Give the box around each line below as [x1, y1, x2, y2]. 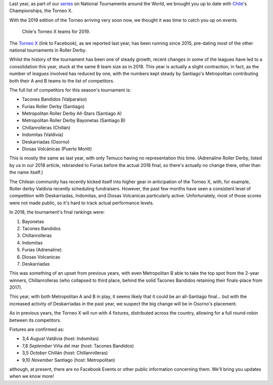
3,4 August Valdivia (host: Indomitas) [22, 335, 99, 341]
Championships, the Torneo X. [9, 8, 73, 14]
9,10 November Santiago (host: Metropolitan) [22, 357, 116, 363]
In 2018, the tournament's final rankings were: [9, 209, 105, 215]
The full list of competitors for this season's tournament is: [9, 87, 131, 93]
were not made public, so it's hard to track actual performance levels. [9, 200, 154, 206]
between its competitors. [9, 317, 62, 323]
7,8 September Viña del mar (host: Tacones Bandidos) [22, 343, 134, 349]
